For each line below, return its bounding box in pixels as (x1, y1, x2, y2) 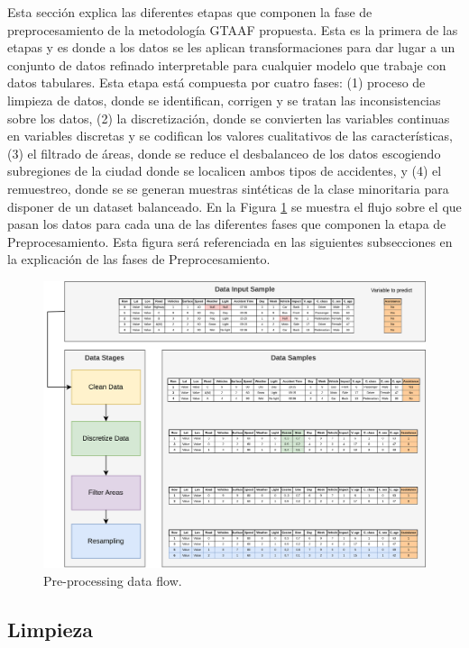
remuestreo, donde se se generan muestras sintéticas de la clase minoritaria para (7, 178, 449, 197)
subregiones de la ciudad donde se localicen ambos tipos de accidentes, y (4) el (7, 161, 442, 180)
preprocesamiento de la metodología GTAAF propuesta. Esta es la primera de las (7, 20, 458, 39)
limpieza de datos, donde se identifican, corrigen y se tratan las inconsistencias (7, 90, 441, 109)
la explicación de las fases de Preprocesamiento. (7, 250, 271, 269)
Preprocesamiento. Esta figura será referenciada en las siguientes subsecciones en (7, 232, 453, 251)
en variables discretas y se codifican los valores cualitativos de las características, (7, 126, 454, 145)
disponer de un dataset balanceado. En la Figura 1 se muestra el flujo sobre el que (7, 196, 462, 215)
